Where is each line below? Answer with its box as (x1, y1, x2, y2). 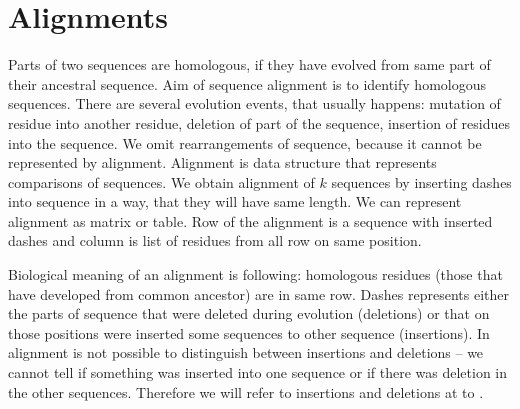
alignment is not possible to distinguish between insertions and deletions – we (8, 342, 484, 363)
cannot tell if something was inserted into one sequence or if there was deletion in (8, 362, 508, 383)
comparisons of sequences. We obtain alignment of (8, 171, 315, 192)
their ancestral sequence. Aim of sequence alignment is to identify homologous (8, 73, 486, 94)
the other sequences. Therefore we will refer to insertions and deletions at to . (8, 381, 484, 402)
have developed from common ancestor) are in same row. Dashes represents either (8, 283, 509, 304)
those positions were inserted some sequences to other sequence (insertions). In (8, 322, 490, 343)
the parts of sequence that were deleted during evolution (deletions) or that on (8, 303, 490, 324)
